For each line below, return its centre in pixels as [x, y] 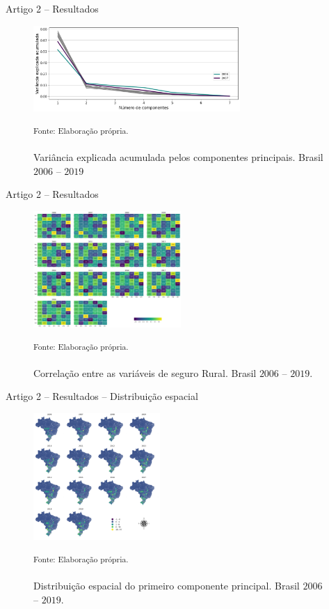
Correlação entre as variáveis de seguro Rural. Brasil [145, 372]
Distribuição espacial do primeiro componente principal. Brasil [167, 586]
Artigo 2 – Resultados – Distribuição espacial [102, 396]
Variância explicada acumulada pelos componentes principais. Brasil [178, 156]
